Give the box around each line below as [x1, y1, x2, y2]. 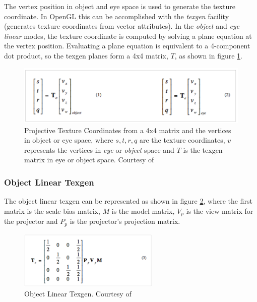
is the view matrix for [186, 205, 253, 216]
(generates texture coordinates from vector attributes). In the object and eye [4, 21, 240, 31]
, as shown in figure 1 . [174, 50, 243, 61]
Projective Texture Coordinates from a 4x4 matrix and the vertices [24, 125, 231, 135]
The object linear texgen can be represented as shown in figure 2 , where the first [4, 196, 252, 206]
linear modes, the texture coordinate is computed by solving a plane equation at [4, 30, 252, 41]
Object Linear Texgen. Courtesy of [24, 288, 132, 299]
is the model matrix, [111, 205, 175, 216]
